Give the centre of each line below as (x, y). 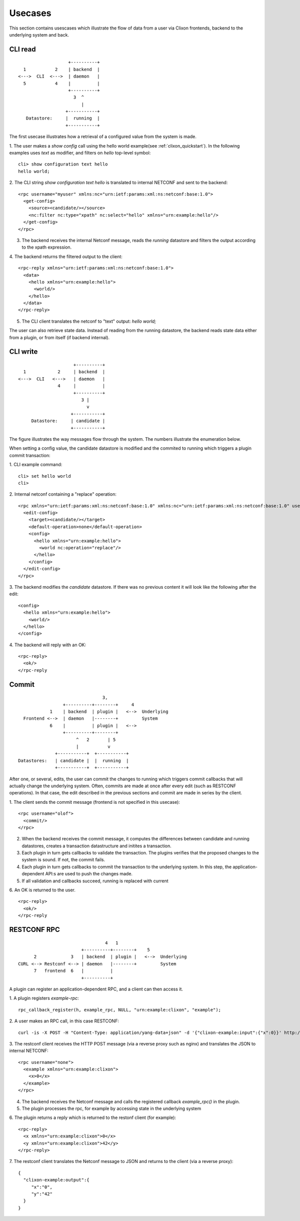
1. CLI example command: (36, 465)
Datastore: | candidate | (68, 421)
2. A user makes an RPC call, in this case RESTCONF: (64, 1021)
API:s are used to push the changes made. (89, 874)
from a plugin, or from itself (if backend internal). (59, 337)
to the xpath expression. (47, 247)
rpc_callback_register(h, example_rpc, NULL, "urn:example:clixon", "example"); (120, 1010)
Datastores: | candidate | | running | (74, 761)
